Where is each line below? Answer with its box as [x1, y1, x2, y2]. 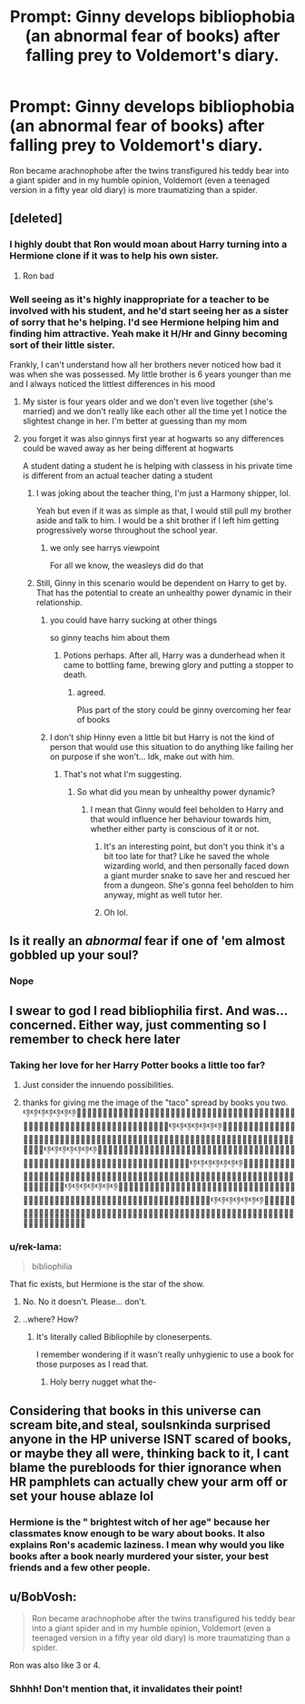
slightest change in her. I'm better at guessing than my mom [22, 415, 248, 426]
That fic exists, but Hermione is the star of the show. [9, 1279, 205, 1290]
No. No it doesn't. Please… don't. [22, 1296, 147, 1307]
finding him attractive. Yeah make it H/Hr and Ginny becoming [9, 327, 288, 340]
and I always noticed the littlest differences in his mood [9, 378, 216, 389]
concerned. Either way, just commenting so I [9, 1017, 267, 1032]
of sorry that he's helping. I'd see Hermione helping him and [9, 316, 280, 329]
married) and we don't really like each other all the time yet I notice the [22, 405, 288, 416]
